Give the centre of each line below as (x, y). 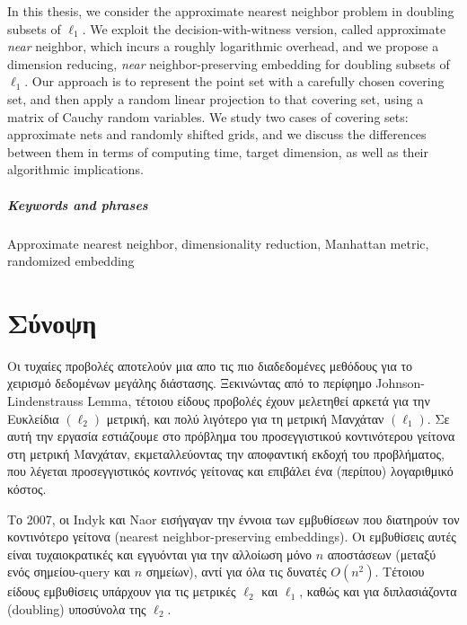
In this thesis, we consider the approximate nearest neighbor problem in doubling (231, 11)
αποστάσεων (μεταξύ (382, 554)
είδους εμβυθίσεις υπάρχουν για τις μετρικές (122, 591)
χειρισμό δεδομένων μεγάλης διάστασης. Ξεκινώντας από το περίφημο (189, 383)
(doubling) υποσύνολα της (77, 608)
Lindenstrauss (45, 401)
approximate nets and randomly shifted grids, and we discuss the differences (217, 134)
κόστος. (27, 488)
